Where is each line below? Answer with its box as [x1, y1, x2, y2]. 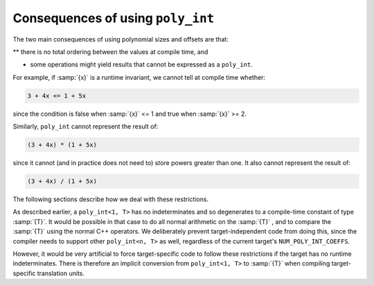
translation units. [37, 269, 85, 277]
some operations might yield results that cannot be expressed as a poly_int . [30, 60, 253, 69]
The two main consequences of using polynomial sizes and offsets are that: [12, 35, 229, 43]
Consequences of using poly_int [12, 10, 215, 26]
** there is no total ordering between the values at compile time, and [12, 47, 208, 55]
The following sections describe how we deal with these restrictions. [12, 195, 209, 204]
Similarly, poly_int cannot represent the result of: [12, 122, 159, 131]
